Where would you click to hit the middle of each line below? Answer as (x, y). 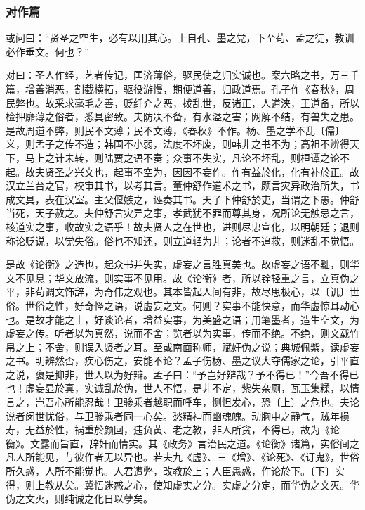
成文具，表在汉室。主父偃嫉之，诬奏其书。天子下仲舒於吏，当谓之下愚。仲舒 (182, 199)
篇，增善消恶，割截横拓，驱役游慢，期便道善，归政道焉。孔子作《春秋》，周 (180, 89)
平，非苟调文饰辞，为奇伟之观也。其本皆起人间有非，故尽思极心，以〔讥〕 (178, 292)
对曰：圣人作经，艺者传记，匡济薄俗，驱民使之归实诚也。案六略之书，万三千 (182, 75)
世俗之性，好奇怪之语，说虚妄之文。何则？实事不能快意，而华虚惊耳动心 (192, 305)
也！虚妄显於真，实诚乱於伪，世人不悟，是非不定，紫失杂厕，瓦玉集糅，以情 (182, 388)
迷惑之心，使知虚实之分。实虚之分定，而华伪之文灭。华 (231, 484)
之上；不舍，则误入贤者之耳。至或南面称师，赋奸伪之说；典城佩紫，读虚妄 (187, 346)
